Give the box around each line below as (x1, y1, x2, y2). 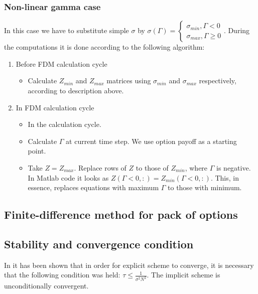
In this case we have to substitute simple (4, 25, 129, 36)
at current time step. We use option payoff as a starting (66, 135, 237, 146)
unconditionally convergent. (4, 280, 89, 291)
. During (223, 25, 250, 36)
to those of (136, 162, 169, 173)
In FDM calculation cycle (16, 102, 94, 112)
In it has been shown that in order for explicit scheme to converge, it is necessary (4, 259, 254, 270)
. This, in (210, 172, 239, 183)
